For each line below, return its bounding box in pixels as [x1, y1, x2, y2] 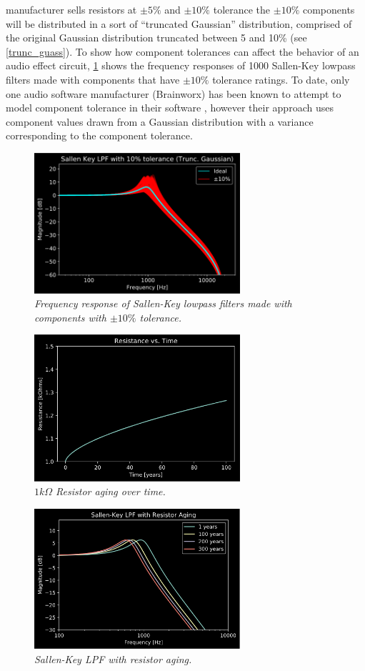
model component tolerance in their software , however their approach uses [6, 100, 334, 115]
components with [34, 309, 106, 324]
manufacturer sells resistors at [6, 2, 137, 16]
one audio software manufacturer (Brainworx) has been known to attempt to [6, 86, 341, 101]
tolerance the [213, 2, 271, 16]
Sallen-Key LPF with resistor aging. [34, 651, 192, 666]
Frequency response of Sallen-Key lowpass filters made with [34, 296, 292, 311]
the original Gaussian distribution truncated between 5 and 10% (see [6, 30, 307, 45]
